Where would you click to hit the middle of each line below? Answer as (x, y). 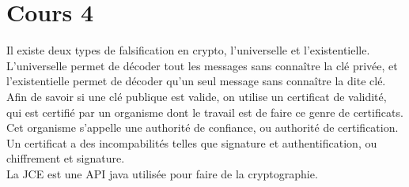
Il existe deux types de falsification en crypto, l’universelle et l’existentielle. (188, 50)
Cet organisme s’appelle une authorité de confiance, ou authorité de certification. (203, 127)
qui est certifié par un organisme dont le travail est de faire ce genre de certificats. (205, 112)
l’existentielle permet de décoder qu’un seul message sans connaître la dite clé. (196, 81)
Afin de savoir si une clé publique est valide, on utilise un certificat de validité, (197, 96)
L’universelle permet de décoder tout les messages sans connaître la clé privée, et (202, 65)
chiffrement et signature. (66, 158)
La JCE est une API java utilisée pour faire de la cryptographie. (162, 173)
